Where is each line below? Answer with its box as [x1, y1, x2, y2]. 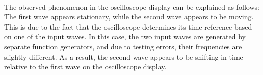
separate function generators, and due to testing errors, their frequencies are [4, 41, 242, 52]
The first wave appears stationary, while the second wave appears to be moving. [4, 11, 254, 22]
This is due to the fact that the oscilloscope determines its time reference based [4, 21, 252, 32]
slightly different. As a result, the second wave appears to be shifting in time [4, 51, 243, 62]
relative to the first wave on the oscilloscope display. [4, 61, 167, 72]
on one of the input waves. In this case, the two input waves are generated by [4, 31, 246, 42]
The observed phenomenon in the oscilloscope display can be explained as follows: [4, 1, 259, 12]
